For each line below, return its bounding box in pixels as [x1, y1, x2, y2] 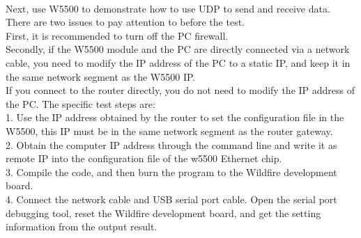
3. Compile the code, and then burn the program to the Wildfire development [6, 164, 337, 179]
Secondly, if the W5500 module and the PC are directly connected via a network [6, 42, 350, 56]
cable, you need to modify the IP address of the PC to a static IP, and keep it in [6, 55, 351, 70]
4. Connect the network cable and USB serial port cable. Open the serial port [6, 191, 337, 206]
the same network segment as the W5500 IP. [6, 69, 196, 84]
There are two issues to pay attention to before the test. [6, 15, 245, 29]
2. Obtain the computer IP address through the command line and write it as [6, 137, 337, 152]
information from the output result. [6, 219, 158, 234]
